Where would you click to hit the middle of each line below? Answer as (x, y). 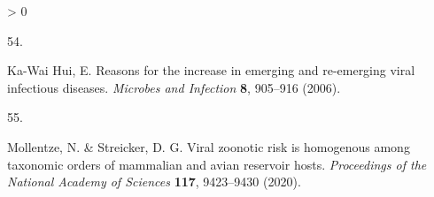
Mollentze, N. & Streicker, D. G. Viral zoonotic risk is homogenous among (209, 146)
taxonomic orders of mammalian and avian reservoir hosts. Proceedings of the (217, 164)
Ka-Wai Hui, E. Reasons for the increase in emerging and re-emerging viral (211, 70)
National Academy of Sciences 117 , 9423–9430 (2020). (154, 182)
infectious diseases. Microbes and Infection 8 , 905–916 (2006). (174, 87)
